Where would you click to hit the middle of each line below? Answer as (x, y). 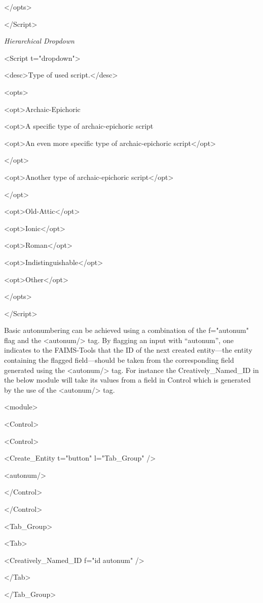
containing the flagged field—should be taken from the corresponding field (119, 360)
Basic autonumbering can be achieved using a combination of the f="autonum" (126, 330)
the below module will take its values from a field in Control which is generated (127, 380)
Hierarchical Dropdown (39, 41)
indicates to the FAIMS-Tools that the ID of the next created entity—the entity (128, 350)
